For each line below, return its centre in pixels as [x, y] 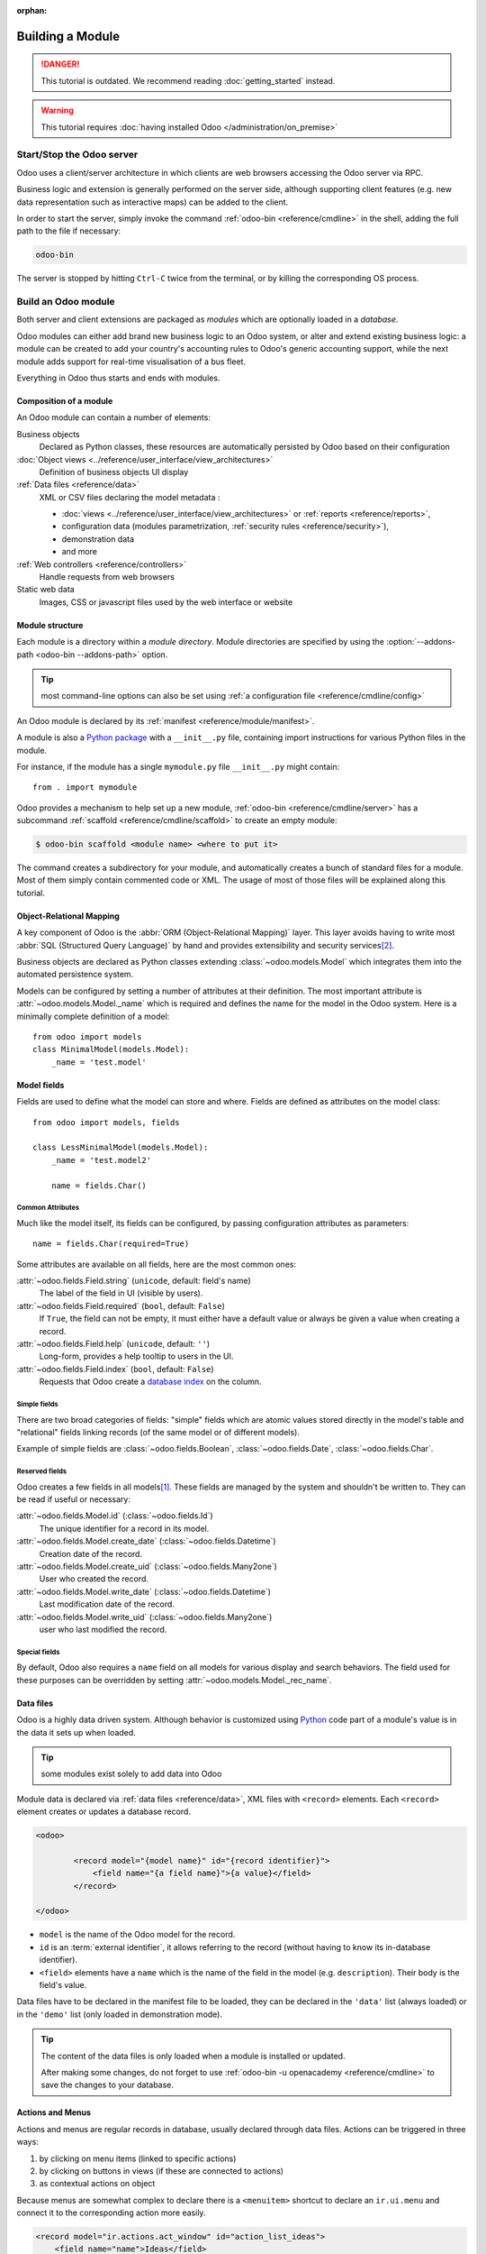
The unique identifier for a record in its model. [124, 1528]
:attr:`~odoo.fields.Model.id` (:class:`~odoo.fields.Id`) [115, 1516]
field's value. [63, 1984]
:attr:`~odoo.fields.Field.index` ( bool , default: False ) [116, 1369]
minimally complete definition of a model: [93, 1016]
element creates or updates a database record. [103, 1811]
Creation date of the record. [91, 1553]
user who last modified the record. [103, 1629]
